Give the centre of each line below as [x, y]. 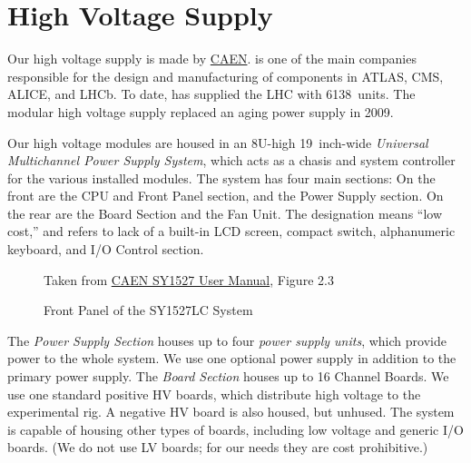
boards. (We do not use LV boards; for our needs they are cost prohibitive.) [218, 447]
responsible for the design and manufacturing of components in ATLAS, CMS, [226, 76]
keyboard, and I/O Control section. [106, 249]
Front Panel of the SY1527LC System [148, 310]
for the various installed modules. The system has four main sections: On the [221, 177]
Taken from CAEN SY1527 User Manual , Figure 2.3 [189, 279]
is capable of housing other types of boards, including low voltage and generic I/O [235, 429]
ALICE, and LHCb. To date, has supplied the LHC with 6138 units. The [211, 94]
